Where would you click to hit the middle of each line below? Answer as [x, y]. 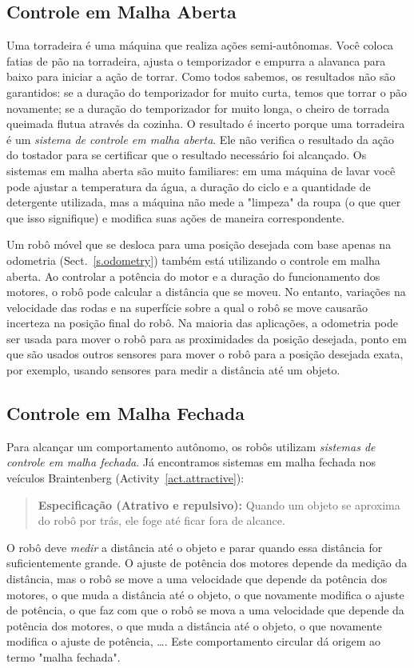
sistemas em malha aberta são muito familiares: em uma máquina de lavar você [201, 170]
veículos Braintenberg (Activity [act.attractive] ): [125, 478]
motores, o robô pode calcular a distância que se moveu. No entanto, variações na [206, 292]
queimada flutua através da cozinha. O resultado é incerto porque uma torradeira [206, 124]
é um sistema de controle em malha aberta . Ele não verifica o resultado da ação [200, 139]
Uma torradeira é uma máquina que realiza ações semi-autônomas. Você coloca [200, 45]
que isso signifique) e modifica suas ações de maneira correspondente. [175, 217]
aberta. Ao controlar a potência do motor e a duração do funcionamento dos [193, 276]
